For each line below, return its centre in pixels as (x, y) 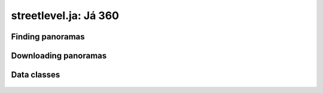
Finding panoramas (48, 37)
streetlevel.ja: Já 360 (65, 15)
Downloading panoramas (59, 56)
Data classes (36, 75)
